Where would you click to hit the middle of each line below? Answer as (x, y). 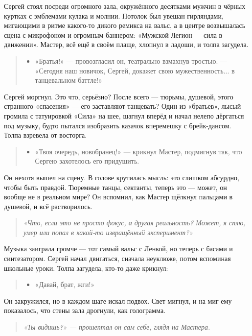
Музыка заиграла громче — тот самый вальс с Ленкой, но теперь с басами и (118, 249)
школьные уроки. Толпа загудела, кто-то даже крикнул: (86, 268)
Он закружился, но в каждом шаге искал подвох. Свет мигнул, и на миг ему (118, 300)
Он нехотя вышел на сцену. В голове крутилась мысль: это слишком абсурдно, (122, 177)
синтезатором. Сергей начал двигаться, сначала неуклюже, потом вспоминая (117, 258)
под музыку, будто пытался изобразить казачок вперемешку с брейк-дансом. (118, 125)
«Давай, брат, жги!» (65, 284)
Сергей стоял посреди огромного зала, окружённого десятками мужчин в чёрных (125, 6)
